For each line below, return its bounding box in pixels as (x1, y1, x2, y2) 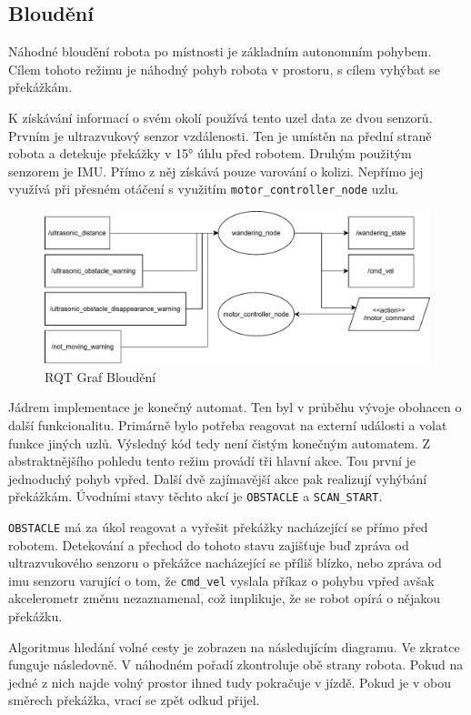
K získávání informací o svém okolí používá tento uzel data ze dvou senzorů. (8, 107, 433, 126)
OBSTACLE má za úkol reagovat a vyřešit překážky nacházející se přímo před (8, 517, 428, 536)
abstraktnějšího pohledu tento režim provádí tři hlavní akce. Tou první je (8, 451, 416, 470)
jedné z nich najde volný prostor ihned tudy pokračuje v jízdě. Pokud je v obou (8, 672, 451, 691)
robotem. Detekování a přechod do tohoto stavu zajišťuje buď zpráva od (8, 535, 409, 554)
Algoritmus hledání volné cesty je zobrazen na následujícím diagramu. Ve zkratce (8, 637, 460, 656)
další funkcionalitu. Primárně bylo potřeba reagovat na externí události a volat (8, 415, 447, 434)
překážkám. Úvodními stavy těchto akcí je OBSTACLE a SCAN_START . (8, 487, 383, 506)
